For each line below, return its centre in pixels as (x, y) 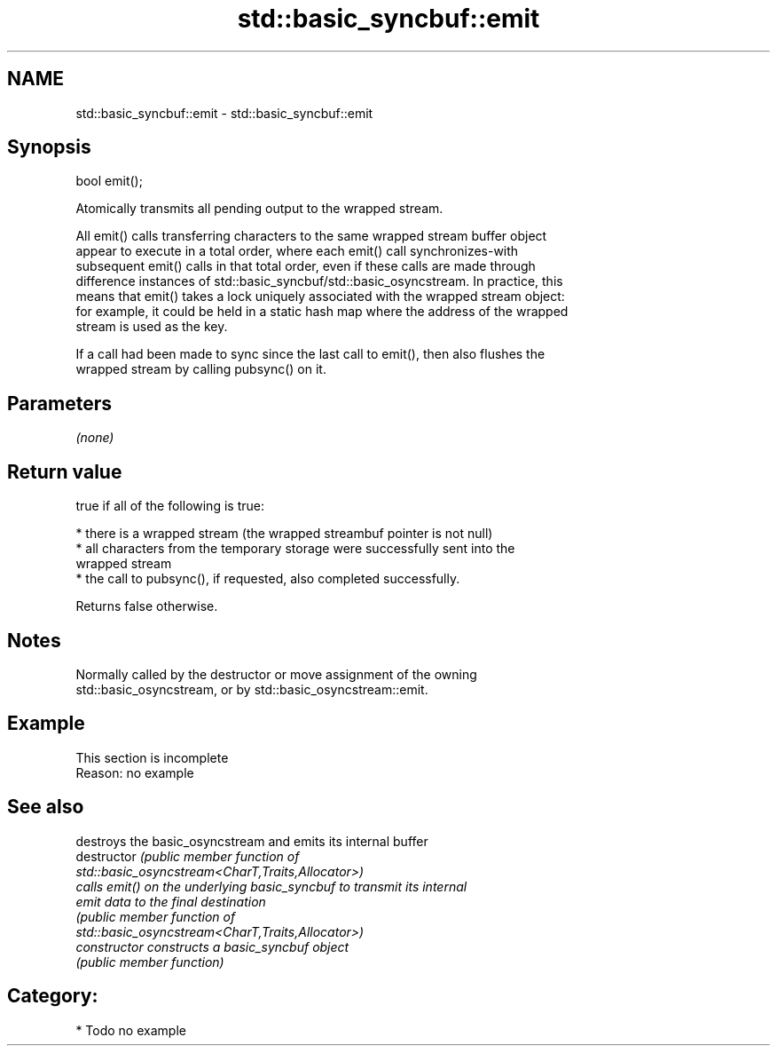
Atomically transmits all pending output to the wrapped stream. (259, 209)
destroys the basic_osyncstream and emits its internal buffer (252, 841)
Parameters (59, 403)
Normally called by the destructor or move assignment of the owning (276, 674)
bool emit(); (109, 181)
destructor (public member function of (188, 856)
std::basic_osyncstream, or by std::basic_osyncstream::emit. (252, 689)
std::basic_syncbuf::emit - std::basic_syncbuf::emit (224, 113)
